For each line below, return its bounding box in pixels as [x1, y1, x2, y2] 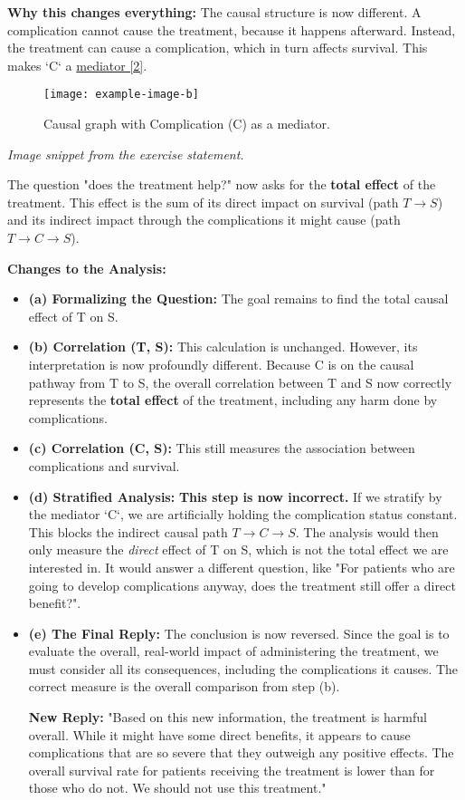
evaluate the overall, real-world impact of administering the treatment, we [28, 641, 439, 660]
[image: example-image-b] [43, 88, 199, 101]
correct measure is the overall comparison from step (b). [28, 677, 340, 696]
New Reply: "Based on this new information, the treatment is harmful [28, 708, 427, 727]
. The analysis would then [295, 522, 439, 541]
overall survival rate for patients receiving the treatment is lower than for [28, 760, 435, 779]
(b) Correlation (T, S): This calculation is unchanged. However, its [28, 337, 418, 356]
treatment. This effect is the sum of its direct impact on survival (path [7, 192, 399, 211]
